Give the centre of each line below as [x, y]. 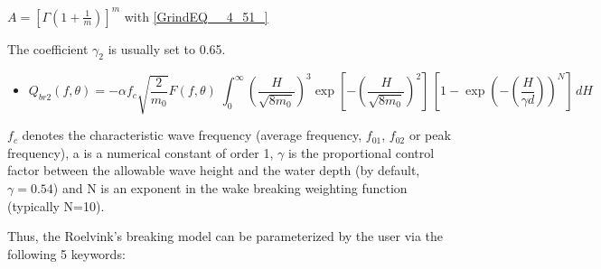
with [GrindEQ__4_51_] [196, 16]
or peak [430, 135]
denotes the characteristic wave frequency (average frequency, [192, 135]
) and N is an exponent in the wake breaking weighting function [230, 188]
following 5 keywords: [66, 253]
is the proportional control [361, 152]
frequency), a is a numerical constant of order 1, [141, 152]
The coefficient [48, 48]
